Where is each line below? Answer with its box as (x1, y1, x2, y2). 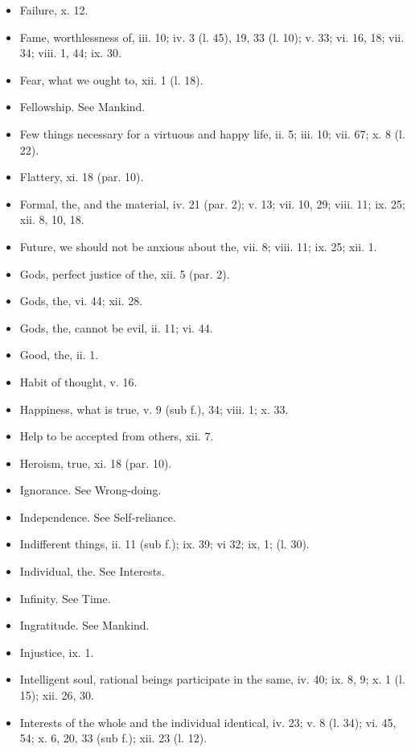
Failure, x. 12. (19, 2, 88, 18)
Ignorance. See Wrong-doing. (19, 481, 162, 498)
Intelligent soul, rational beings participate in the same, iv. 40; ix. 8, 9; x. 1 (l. (19, 671, 405, 688)
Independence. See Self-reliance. (19, 508, 176, 525)
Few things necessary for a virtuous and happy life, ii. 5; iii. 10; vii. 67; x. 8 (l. (19, 125, 405, 142)
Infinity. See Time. (19, 589, 111, 606)
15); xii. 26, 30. (19, 687, 94, 704)
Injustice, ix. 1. (19, 643, 94, 660)
